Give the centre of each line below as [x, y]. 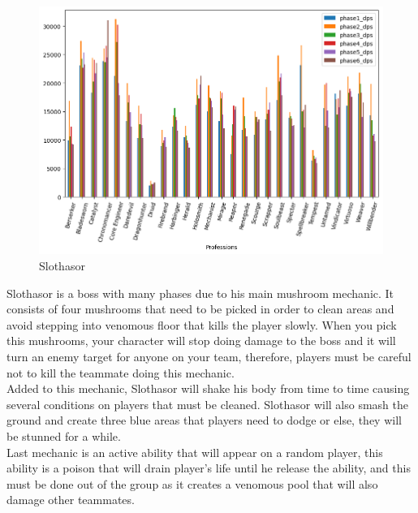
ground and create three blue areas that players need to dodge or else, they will [204, 420]
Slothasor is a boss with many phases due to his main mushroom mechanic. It [200, 293]
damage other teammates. [71, 500]
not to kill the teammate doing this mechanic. [121, 372]
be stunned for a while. [64, 435]
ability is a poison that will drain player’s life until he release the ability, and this [209, 468]
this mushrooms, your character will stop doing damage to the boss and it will [201, 341]
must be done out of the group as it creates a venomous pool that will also [192, 483]
